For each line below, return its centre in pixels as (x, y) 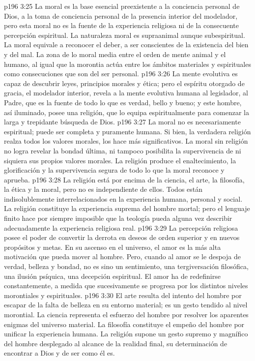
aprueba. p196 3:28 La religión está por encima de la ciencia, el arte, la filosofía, (124, 179)
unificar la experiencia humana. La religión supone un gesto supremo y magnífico (126, 334)
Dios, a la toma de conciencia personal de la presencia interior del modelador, (121, 15)
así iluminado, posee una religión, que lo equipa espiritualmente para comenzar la (127, 112)
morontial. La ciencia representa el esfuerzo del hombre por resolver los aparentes (126, 314)
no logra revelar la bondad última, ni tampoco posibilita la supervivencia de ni (123, 150)
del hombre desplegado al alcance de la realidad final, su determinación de (116, 343)
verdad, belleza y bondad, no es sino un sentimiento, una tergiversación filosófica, (126, 266)
